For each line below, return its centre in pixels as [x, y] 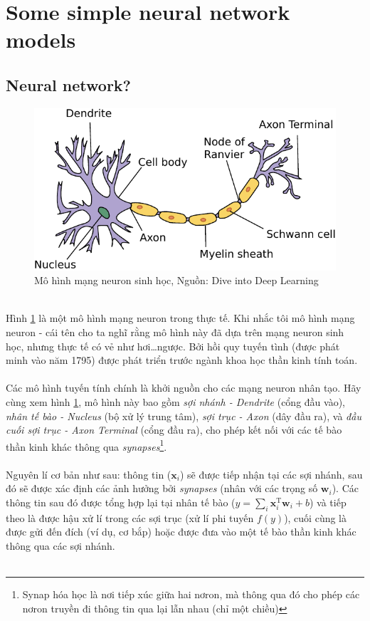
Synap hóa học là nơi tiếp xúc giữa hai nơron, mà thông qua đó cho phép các [191, 594]
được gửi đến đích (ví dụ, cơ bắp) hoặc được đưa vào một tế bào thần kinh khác [181, 532]
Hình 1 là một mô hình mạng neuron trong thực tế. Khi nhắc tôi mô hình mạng [180, 318]
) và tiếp [328, 502]
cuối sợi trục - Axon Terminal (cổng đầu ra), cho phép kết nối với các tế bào [174, 430]
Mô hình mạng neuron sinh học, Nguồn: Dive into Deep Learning [176, 280]
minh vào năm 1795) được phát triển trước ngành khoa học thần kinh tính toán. [182, 360]
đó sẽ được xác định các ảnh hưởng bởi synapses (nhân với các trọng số [162, 488]
